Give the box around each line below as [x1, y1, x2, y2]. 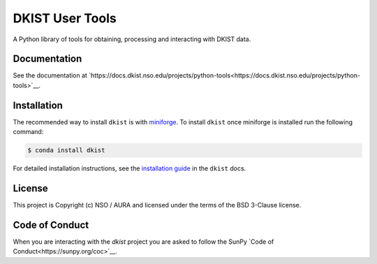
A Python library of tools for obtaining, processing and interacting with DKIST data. [13, 35, 251, 43]
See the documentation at [13, 71, 87, 80]
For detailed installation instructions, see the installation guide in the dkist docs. [13, 164, 246, 173]
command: [13, 128, 44, 136]
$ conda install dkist [27, 147, 105, 154]
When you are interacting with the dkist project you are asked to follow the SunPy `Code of [13, 237, 274, 246]
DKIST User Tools [13, 10, 117, 26]
